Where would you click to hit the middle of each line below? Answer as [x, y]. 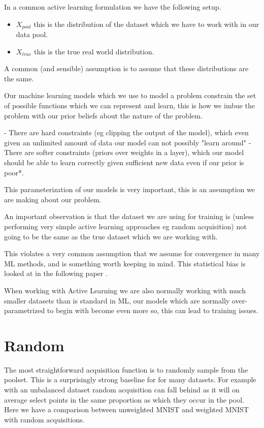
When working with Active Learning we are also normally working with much [125, 290]
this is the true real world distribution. [94, 51]
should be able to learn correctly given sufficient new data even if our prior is [124, 162]
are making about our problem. [53, 199]
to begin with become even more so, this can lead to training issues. [153, 310]
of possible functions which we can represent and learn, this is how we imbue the [130, 105]
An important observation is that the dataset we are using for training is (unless [129, 216]
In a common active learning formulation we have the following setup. [113, 7]
